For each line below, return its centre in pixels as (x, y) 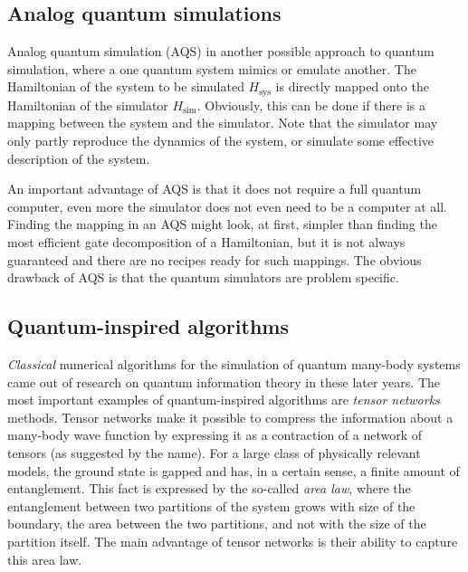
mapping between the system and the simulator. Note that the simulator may (223, 123)
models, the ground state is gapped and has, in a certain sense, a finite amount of (234, 470)
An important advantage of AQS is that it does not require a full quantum (215, 189)
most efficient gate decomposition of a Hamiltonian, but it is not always (206, 242)
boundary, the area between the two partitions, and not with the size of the (217, 524)
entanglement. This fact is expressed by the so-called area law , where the (209, 488)
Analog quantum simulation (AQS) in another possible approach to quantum (221, 51)
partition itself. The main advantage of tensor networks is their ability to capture (233, 541)
